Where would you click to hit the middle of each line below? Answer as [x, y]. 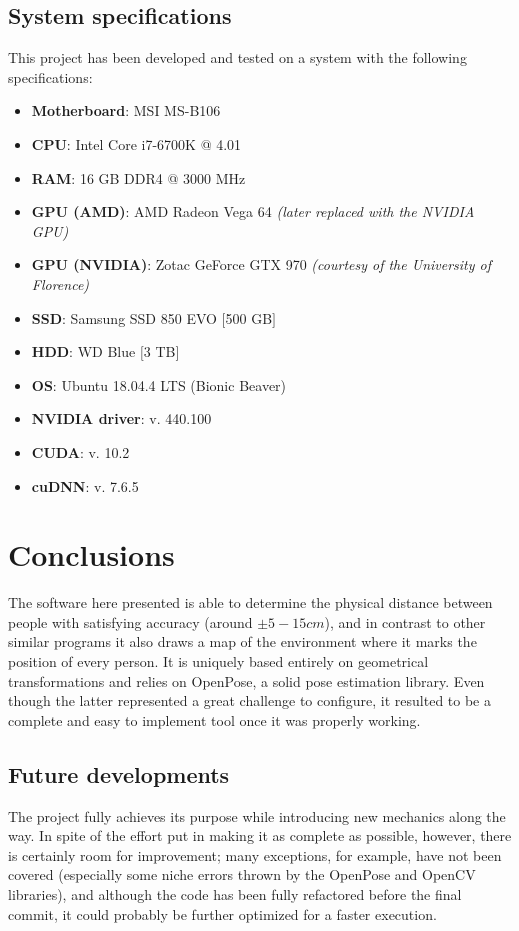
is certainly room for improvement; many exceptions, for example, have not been [255, 854]
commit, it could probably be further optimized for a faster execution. [222, 913]
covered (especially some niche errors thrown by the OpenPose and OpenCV [242, 874]
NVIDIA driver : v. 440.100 [121, 418]
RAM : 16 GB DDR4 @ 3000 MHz [138, 177]
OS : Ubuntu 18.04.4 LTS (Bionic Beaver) [159, 384]
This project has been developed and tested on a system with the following [237, 57]
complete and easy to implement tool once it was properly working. [214, 719]
